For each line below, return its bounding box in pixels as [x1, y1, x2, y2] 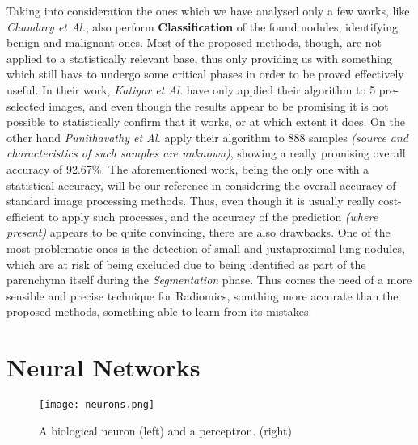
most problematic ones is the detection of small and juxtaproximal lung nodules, [6, 239, 405, 256]
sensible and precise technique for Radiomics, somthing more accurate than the [6, 287, 399, 304]
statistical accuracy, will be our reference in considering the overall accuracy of [6, 176, 396, 193]
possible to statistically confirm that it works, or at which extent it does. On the [6, 113, 405, 130]
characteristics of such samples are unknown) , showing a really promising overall [6, 145, 406, 162]
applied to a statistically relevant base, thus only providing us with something [6, 49, 392, 66]
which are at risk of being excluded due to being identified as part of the [6, 255, 366, 272]
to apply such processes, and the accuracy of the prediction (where [48, 208, 378, 225]
